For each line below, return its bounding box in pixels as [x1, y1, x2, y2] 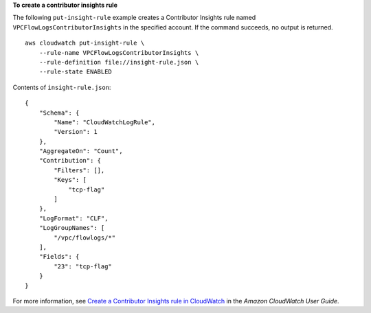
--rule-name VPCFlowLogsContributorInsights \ [38, 49, 199, 56]
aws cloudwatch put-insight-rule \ [25, 39, 145, 47]
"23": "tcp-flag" [54, 262, 113, 270]
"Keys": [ [54, 176, 87, 184]
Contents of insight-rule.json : [12, 83, 111, 91]
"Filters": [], [54, 166, 105, 174]
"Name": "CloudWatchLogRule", [54, 118, 156, 126]
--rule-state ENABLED [38, 68, 113, 76]
